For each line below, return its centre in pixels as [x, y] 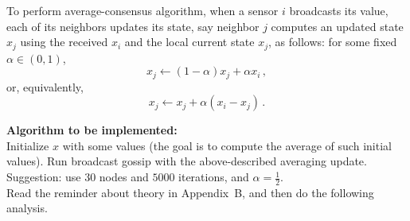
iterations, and [214, 177]
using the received [64, 42]
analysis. [27, 208]
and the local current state [189, 42]
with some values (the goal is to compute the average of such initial [227, 145]
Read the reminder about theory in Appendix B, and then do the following [190, 192]
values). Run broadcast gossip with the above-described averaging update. [187, 161]
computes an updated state [337, 26]
